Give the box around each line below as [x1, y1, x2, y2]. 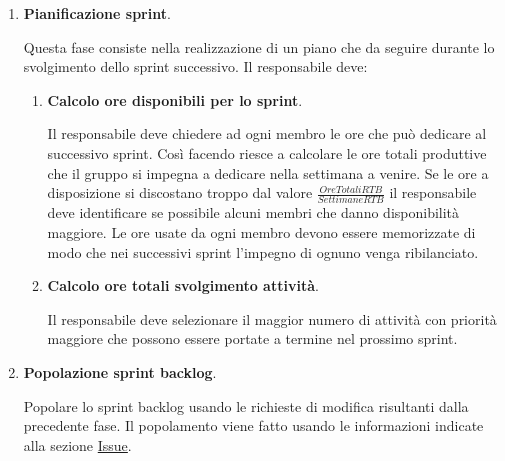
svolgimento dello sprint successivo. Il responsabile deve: [23, 56, 368, 77]
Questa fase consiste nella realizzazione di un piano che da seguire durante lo [23, 36, 495, 57]
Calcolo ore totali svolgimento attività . [47, 275, 319, 296]
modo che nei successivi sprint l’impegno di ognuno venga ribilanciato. [47, 241, 479, 262]
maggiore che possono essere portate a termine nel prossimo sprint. [47, 328, 458, 349]
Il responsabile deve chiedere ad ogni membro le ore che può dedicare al [47, 123, 487, 144]
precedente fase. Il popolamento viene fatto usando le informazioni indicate [23, 415, 484, 436]
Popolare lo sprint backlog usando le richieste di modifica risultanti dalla [23, 395, 469, 416]
